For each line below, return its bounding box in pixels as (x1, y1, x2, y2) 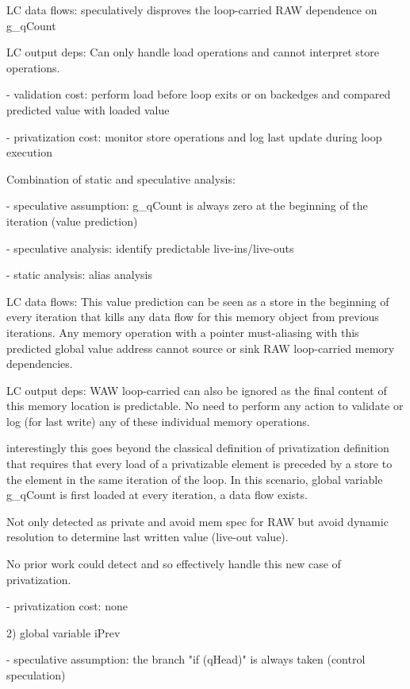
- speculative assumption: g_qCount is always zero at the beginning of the (6, 197, 368, 214)
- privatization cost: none (6, 598, 128, 614)
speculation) (6, 667, 66, 683)
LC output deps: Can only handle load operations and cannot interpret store (6, 44, 380, 60)
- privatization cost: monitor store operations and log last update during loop (6, 128, 382, 145)
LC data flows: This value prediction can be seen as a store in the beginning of (6, 292, 389, 309)
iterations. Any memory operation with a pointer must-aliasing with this (6, 323, 359, 340)
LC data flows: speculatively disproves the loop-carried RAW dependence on (6, 2, 377, 17)
